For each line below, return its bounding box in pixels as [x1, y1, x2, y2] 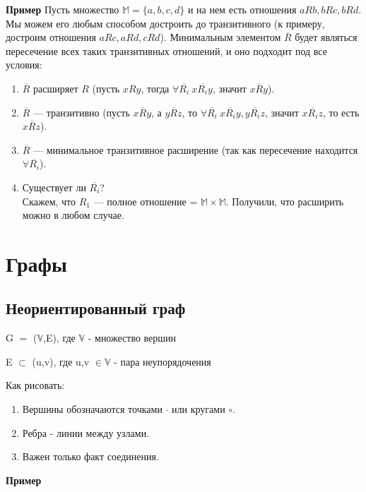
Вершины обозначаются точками [22, 402, 163, 416]
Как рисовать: [6, 378, 65, 392]
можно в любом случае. [22, 208, 124, 222]
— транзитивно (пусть [33, 104, 130, 119]
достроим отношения [6, 30, 96, 44]
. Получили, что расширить [225, 193, 344, 208]
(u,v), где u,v [32, 354, 90, 368]
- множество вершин [88, 330, 177, 345]
